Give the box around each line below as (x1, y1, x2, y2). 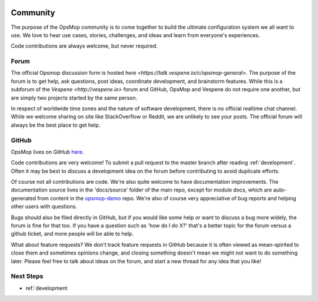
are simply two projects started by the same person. (11, 94, 138, 101)
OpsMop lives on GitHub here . (11, 148, 84, 156)
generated (11, 194, 37, 201)
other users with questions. (11, 203, 78, 210)
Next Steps (11, 272, 44, 280)
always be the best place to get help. (11, 121, 101, 128)
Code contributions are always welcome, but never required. (11, 42, 158, 49)
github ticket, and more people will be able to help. (11, 230, 134, 237)
